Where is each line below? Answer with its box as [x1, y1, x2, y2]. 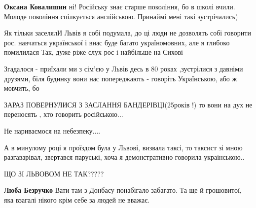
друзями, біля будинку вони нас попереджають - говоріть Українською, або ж [4, 73, 237, 83]
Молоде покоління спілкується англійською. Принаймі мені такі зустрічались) [4, 11, 238, 21]
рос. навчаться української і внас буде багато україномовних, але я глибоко [4, 37, 230, 47]
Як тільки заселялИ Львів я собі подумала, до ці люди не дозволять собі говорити [4, 28, 251, 38]
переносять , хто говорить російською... [4, 109, 123, 119]
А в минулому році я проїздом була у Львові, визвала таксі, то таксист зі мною [4, 142, 243, 152]
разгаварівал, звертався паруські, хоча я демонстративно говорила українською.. [4, 152, 245, 162]
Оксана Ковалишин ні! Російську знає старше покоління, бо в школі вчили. [4, 1, 235, 11]
